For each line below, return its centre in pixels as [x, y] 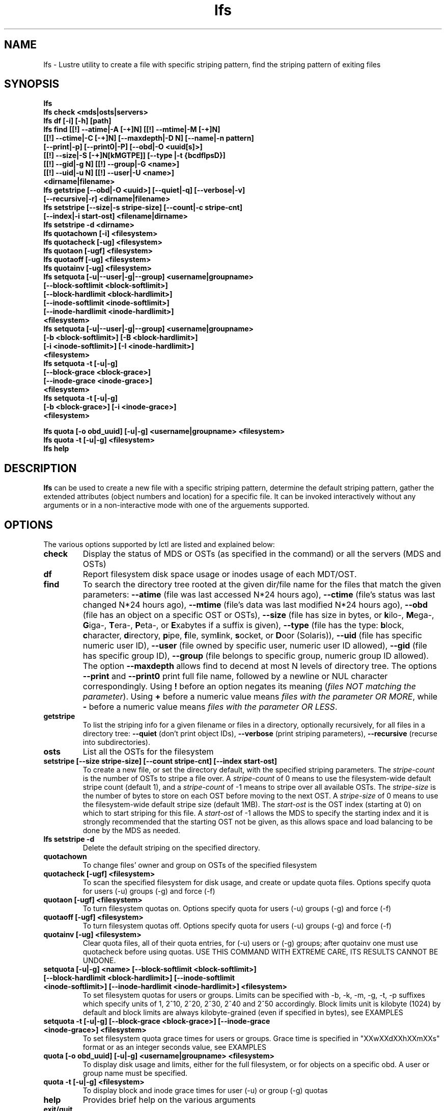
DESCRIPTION [40, 468]
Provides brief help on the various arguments [169, 1100]
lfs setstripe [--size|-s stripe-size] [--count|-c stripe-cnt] [143, 208]
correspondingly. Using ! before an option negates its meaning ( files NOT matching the [249, 687]
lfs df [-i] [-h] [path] [77, 121]
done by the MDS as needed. [131, 831]
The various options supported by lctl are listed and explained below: [159, 545]
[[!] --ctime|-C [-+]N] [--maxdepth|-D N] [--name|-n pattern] [149, 138]
